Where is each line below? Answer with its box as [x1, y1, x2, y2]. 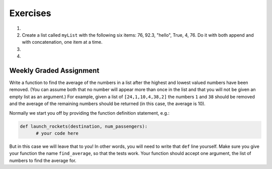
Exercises [9, 8, 51, 19]
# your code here [36, 130, 79, 136]
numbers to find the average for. [9, 157, 77, 163]
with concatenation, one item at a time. [22, 39, 103, 45]
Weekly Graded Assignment [9, 66, 100, 75]
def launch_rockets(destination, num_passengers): [20, 123, 148, 129]
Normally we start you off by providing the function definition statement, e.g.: [9, 110, 170, 116]
